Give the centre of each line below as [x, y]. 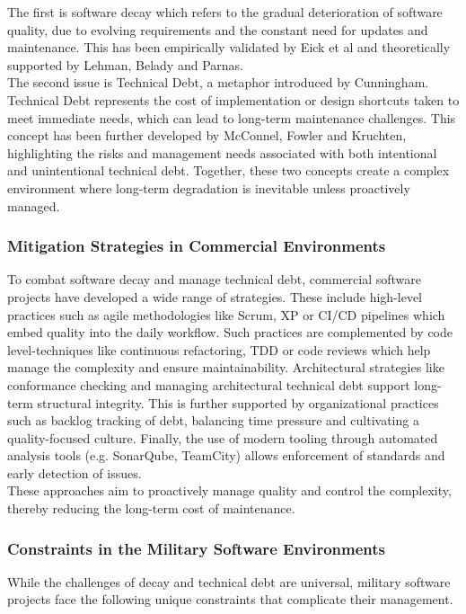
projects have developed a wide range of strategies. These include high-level [215, 296]
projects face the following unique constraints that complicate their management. [230, 599]
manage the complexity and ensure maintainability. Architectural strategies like [226, 367]
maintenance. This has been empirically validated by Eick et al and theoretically [229, 47]
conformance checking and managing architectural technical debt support [209, 384]
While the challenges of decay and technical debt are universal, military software [229, 581]
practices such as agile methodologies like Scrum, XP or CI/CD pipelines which [226, 314]
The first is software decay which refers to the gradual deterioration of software [225, 12]
